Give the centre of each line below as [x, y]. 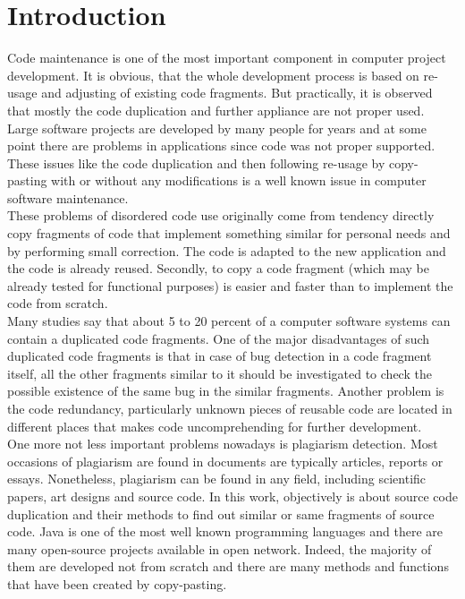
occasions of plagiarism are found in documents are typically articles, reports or [225, 461]
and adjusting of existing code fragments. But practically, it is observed [237, 93]
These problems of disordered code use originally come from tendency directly [221, 215]
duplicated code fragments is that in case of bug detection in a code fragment [220, 356]
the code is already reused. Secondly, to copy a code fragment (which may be [218, 268]
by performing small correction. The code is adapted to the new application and [227, 250]
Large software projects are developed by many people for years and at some [217, 128]
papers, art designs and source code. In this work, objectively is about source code [232, 496]
